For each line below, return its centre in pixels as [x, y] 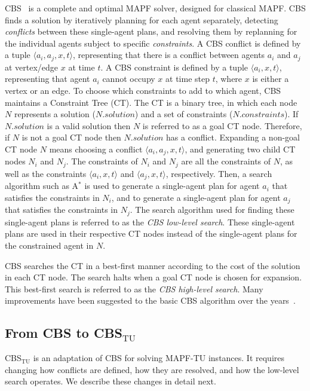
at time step [188, 79]
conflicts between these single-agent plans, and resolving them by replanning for [151, 31]
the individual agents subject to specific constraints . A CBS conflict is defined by [153, 43]
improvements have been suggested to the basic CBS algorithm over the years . [150, 300]
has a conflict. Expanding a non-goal [233, 137]
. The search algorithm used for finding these [212, 210]
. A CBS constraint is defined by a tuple [174, 67]
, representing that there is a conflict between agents [169, 55]
